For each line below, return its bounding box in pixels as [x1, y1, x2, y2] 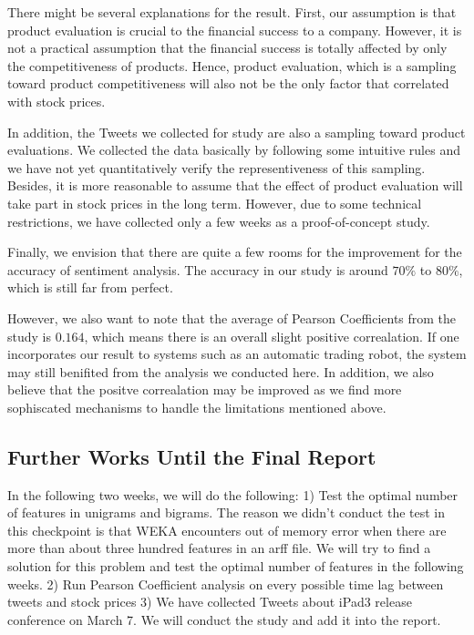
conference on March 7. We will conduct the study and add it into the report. [7, 609, 441, 629]
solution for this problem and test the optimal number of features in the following [7, 557, 464, 576]
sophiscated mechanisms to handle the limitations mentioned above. [7, 397, 386, 416]
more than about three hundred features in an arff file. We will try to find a [7, 538, 431, 558]
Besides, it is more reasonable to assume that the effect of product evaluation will [7, 176, 463, 195]
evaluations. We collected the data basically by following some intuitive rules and [7, 140, 460, 159]
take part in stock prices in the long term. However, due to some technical [7, 193, 422, 212]
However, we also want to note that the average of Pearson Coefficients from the [7, 308, 457, 327]
